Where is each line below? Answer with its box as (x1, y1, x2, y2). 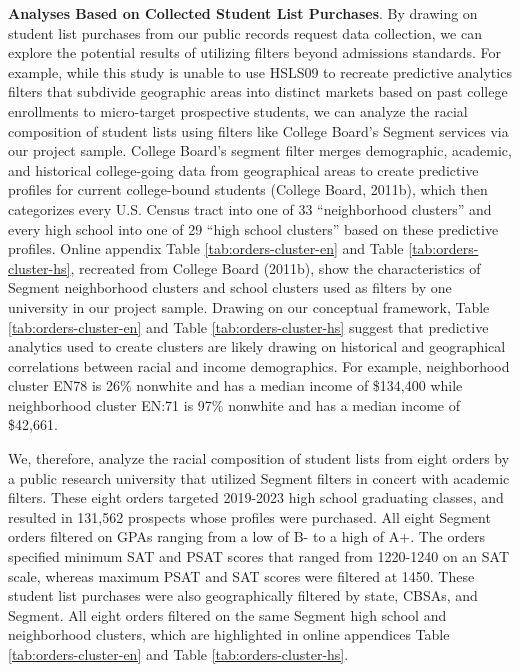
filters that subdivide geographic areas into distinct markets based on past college (8, 81, 508, 102)
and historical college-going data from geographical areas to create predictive (8, 159, 479, 180)
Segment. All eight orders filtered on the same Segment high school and (8, 604, 447, 625)
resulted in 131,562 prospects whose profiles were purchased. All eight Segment (8, 506, 491, 527)
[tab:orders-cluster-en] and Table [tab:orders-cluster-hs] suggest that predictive (8, 316, 489, 337)
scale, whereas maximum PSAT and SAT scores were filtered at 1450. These (8, 565, 475, 586)
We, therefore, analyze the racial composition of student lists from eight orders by (8, 448, 510, 469)
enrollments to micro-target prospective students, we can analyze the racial (8, 100, 468, 121)
